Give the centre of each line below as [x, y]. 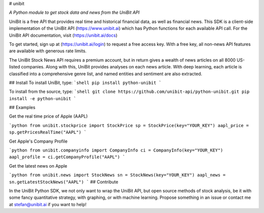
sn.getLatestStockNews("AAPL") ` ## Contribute [64, 182]
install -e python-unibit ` [43, 98]
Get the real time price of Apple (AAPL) [48, 116]
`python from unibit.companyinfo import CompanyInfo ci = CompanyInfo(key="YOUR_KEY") [116, 150]
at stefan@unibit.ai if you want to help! [48, 204]
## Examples [22, 107]
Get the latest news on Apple [38, 166]
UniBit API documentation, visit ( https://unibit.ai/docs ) [63, 35]
